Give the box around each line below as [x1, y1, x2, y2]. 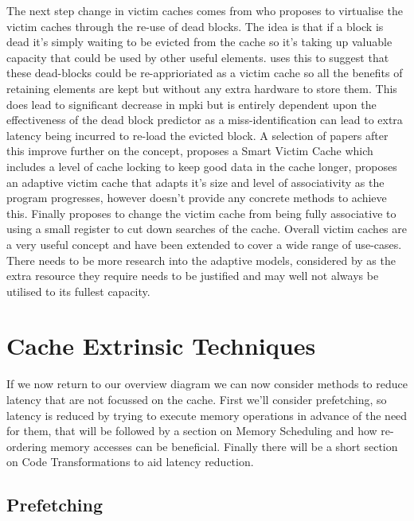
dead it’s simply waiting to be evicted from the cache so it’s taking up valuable [6, 33, 393, 50]
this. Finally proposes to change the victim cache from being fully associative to [6, 204, 396, 221]
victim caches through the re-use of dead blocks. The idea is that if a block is [6, 17, 384, 34]
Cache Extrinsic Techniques [6, 329, 316, 362]
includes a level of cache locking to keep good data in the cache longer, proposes [6, 157, 397, 174]
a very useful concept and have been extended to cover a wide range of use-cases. [6, 235, 402, 252]
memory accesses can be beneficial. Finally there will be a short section [50, 437, 398, 454]
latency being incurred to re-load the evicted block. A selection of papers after [6, 126, 389, 143]
